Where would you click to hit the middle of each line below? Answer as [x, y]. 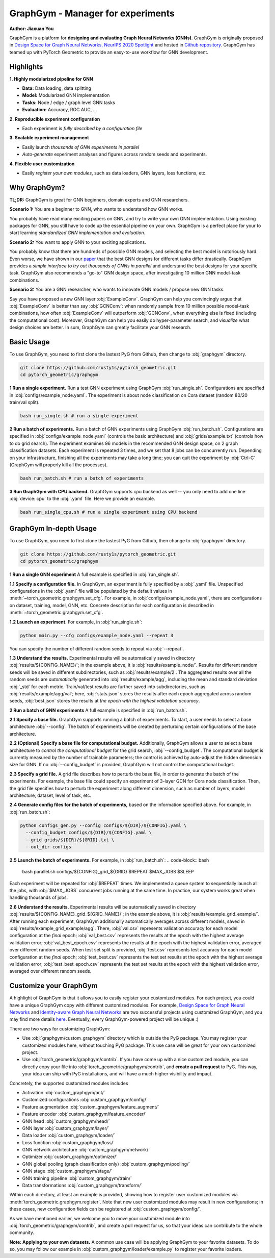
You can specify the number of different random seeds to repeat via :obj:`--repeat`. [97, 648]
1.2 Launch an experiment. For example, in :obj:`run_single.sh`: [76, 622]
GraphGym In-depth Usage [53, 528]
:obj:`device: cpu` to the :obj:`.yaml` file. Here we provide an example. [82, 499]
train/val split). [24, 402]
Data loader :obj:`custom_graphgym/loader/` [69, 1136]
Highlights [26, 67]
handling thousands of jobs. [39, 897]
